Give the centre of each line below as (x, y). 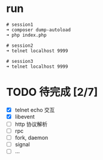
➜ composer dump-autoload (38, 30)
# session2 (20, 46)
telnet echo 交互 (35, 110)
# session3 (20, 61)
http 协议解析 (31, 124)
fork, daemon (31, 138)
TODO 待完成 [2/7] (52, 92)
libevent (25, 116)
